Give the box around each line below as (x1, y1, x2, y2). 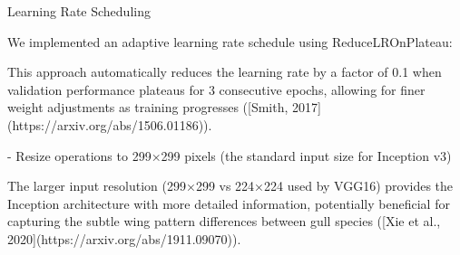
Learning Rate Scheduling (7, 2, 151, 20)
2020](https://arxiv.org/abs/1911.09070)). (7, 229, 241, 248)
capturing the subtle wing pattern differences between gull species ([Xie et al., (7, 212, 441, 231)
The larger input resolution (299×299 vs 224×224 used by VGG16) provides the (7, 176, 454, 195)
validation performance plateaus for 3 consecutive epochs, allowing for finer (7, 80, 426, 99)
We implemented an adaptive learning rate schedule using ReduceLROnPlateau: (7, 32, 453, 51)
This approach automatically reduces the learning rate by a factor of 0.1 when (7, 62, 442, 81)
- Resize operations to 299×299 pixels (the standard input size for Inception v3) (7, 146, 452, 165)
